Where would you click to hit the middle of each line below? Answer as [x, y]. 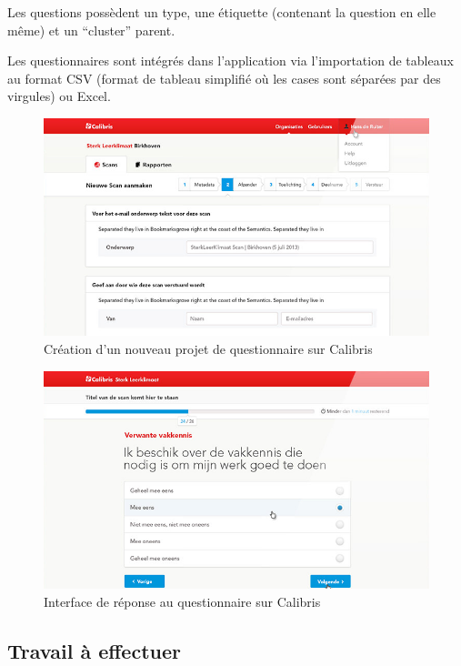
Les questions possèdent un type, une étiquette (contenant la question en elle [222, 12]
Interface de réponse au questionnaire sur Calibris [182, 601]
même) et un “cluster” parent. [91, 30]
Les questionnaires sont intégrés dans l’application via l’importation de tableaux [230, 61]
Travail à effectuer [94, 650]
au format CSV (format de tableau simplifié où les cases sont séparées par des [224, 78]
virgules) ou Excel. [59, 96]
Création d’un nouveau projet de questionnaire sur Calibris [208, 349]
